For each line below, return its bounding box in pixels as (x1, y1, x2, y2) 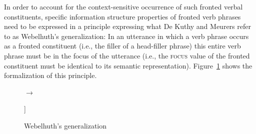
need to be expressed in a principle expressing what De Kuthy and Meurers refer (4, 21, 251, 31)
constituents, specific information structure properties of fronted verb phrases (4, 11, 241, 21)
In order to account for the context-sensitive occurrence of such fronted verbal (4, 1, 243, 11)
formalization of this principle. (4, 70, 97, 80)
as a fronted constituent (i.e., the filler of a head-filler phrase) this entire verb (4, 40, 241, 51)
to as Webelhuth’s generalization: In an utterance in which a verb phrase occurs (4, 30, 249, 41)
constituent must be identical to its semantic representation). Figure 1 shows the (4, 60, 252, 70)
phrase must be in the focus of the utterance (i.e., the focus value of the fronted (4, 50, 250, 60)
